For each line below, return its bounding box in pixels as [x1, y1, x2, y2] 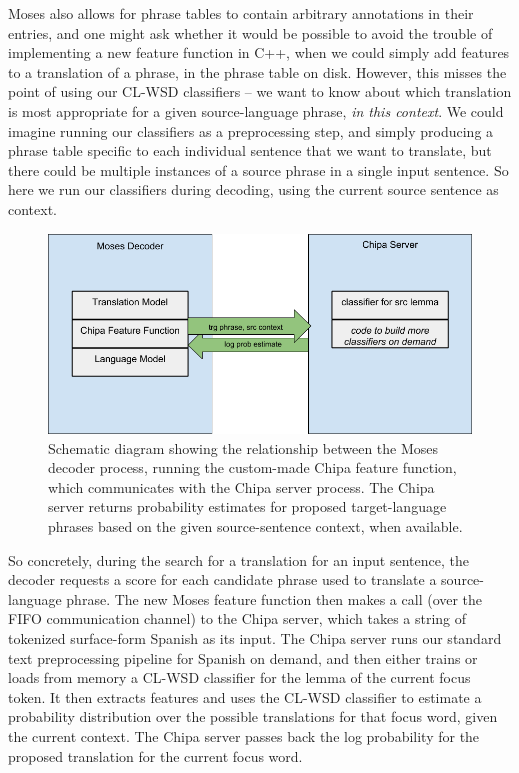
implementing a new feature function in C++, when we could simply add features [8, 42, 510, 63]
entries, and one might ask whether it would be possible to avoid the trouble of [8, 22, 493, 43]
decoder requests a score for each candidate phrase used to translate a [8, 569, 437, 590]
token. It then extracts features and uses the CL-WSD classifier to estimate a [8, 686, 482, 707]
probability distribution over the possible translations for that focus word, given [8, 706, 498, 727]
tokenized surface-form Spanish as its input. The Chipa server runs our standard [8, 627, 502, 648]
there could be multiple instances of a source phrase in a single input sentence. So [8, 159, 509, 180]
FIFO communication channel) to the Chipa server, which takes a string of [8, 608, 467, 629]
